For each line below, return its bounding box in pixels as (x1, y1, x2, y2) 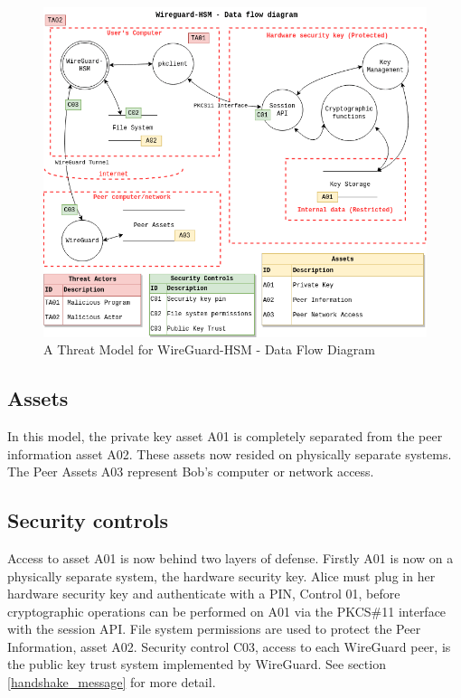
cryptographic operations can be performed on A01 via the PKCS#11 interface (7, 601, 447, 620)
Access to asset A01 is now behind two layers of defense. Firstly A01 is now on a (7, 548, 454, 567)
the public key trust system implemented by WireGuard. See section (7, 655, 386, 674)
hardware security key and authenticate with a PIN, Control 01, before (7, 584, 400, 603)
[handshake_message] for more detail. (7, 673, 216, 692)
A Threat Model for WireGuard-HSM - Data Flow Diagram (43, 340, 375, 359)
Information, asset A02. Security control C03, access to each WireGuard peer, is (7, 637, 451, 656)
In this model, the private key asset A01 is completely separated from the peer (7, 426, 443, 445)
